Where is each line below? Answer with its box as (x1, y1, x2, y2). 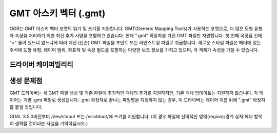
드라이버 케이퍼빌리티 (9, 60, 74, 69)
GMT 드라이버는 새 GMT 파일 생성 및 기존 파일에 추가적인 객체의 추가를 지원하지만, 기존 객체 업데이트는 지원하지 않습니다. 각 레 (9, 90, 264, 96)
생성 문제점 (9, 76, 43, 85)
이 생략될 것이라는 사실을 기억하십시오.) (9, 120, 88, 127)
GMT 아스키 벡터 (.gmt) (9, 8, 106, 19)
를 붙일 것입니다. (9, 104, 43, 110)
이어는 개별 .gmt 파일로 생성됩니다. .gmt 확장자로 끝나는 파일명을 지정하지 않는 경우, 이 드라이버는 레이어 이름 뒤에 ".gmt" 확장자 (9, 97, 266, 103)
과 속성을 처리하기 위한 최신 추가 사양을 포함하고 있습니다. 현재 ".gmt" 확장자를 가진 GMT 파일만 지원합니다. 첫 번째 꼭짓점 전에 (9, 32, 263, 38)
